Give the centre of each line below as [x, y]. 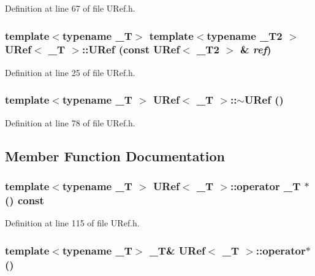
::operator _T [265, 186]
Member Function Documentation [115, 155]
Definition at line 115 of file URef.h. [72, 223]
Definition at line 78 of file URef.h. [70, 122]
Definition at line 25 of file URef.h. [70, 72]
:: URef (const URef [131, 49]
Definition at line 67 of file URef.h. [70, 8]
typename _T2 [245, 35]
